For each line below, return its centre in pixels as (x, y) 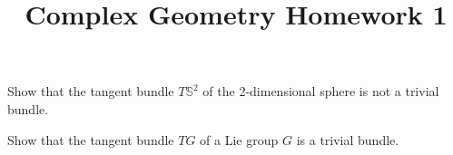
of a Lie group (239, 139)
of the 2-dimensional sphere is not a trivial (321, 91)
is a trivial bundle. (348, 139)
